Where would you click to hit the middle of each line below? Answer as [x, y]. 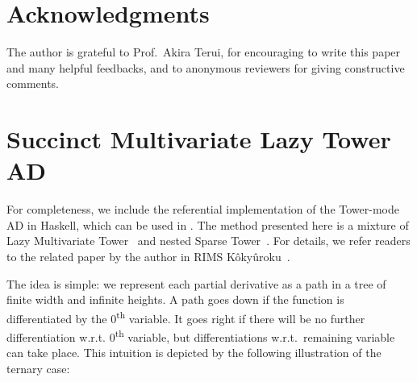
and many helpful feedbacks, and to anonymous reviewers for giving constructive [206, 67]
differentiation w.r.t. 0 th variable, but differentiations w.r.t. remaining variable [201, 336]
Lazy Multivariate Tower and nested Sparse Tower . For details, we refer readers [208, 241]
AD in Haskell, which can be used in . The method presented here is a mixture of [208, 224]
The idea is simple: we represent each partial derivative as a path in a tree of [196, 283]
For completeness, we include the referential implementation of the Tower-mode [203, 209]
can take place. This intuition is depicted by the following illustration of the [194, 353]
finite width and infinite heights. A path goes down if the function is [175, 299]
